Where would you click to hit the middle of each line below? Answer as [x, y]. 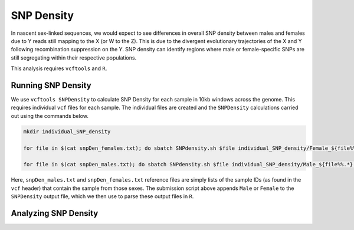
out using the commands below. [50, 116]
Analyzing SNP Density [55, 213]
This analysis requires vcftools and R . [59, 68]
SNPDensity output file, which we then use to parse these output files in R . [102, 196]
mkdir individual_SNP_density [67, 132]
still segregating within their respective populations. [74, 57]
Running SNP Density [51, 85]
